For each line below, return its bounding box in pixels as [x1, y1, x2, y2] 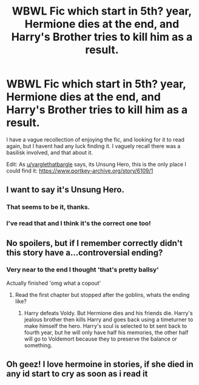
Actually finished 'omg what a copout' [6, 279, 101, 287]
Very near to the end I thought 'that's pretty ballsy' [6, 265, 160, 274]
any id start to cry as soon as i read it [6, 369, 148, 379]
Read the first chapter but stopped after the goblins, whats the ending [15, 291, 190, 298]
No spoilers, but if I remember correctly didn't [6, 238, 183, 248]
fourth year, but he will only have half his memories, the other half [24, 329, 189, 336]
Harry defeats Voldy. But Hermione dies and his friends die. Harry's [24, 309, 193, 316]
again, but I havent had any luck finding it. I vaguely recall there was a [6, 142, 181, 149]
